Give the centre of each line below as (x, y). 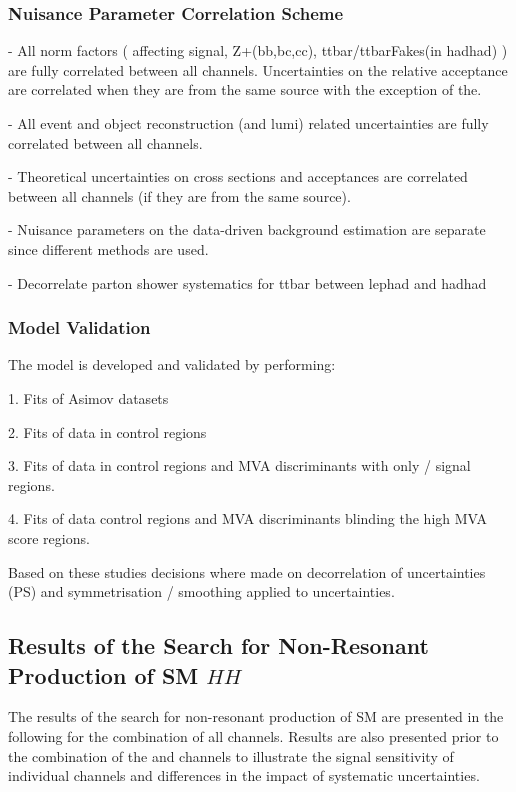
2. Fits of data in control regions (107, 431)
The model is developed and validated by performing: (172, 364)
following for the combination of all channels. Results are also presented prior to (253, 735)
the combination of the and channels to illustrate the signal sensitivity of (231, 755)
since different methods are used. (108, 248)
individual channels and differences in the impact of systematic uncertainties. (244, 775)
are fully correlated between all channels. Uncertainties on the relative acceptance (258, 69)
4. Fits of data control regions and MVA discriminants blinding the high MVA (248, 518)
